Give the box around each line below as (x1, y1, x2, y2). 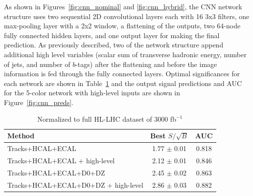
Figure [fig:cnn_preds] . (4, 97, 73, 107)
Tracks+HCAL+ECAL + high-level (7, 155, 115, 165)
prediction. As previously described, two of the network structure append (4, 40, 224, 50)
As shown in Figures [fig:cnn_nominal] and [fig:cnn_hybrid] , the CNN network (4, 1, 242, 11)
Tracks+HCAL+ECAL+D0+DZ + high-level (7, 179, 143, 190)
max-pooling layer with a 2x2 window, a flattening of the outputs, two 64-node (4, 21, 241, 31)
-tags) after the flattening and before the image (75, 59, 217, 69)
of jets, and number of (4, 59, 70, 69)
